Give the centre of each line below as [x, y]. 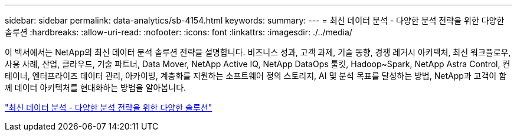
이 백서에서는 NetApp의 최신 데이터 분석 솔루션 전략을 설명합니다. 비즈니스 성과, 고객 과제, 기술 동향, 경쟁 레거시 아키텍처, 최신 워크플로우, [258, 52]
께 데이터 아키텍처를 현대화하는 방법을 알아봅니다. [96, 87]
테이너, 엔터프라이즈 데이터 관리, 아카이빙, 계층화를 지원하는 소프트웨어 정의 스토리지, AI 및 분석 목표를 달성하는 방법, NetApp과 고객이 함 [256, 76]
